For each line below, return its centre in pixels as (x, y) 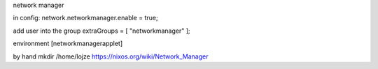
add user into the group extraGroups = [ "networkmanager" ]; (101, 31)
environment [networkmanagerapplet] (68, 44)
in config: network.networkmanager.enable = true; (85, 18)
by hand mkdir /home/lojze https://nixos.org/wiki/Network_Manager (111, 56)
